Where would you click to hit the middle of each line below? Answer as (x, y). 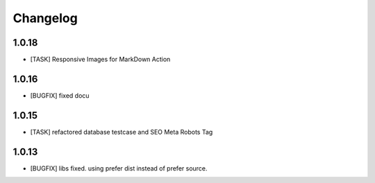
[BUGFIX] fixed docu (60, 95)
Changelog (45, 18)
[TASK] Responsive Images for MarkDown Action (100, 60)
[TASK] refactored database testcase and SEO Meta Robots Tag (122, 132)
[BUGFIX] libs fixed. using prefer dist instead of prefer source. (119, 168)
